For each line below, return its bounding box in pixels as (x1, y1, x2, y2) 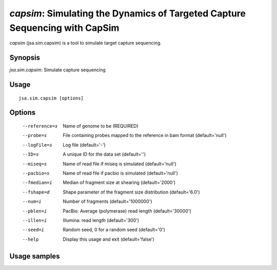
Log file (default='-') (63, 142, 106, 148)
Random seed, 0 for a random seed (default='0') (63, 226, 165, 233)
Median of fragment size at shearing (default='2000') (63, 180, 176, 186)
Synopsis (9, 53, 41, 62)
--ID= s (22, 151, 39, 158)
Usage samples (9, 252, 60, 260)
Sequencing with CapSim (9, 22, 120, 33)
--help (22, 236, 39, 242)
